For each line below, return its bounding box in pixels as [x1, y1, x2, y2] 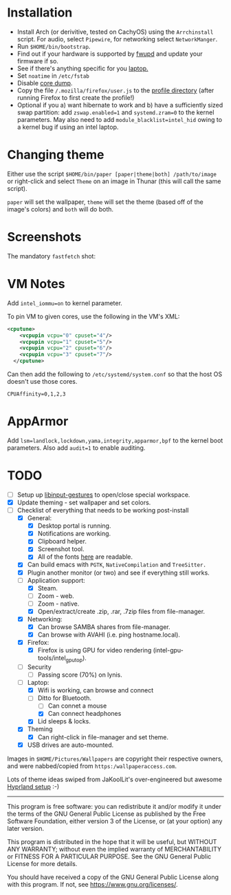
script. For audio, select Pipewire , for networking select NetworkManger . [16, 34, 218, 43]
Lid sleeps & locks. [37, 717, 91, 726]
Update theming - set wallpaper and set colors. [16, 498, 151, 506]
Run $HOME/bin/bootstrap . [16, 42, 91, 50]
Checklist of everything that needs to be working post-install [16, 506, 189, 514]
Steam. [37, 584, 58, 592]
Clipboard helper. [37, 537, 87, 546]
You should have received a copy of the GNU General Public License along [7, 873, 219, 881]
